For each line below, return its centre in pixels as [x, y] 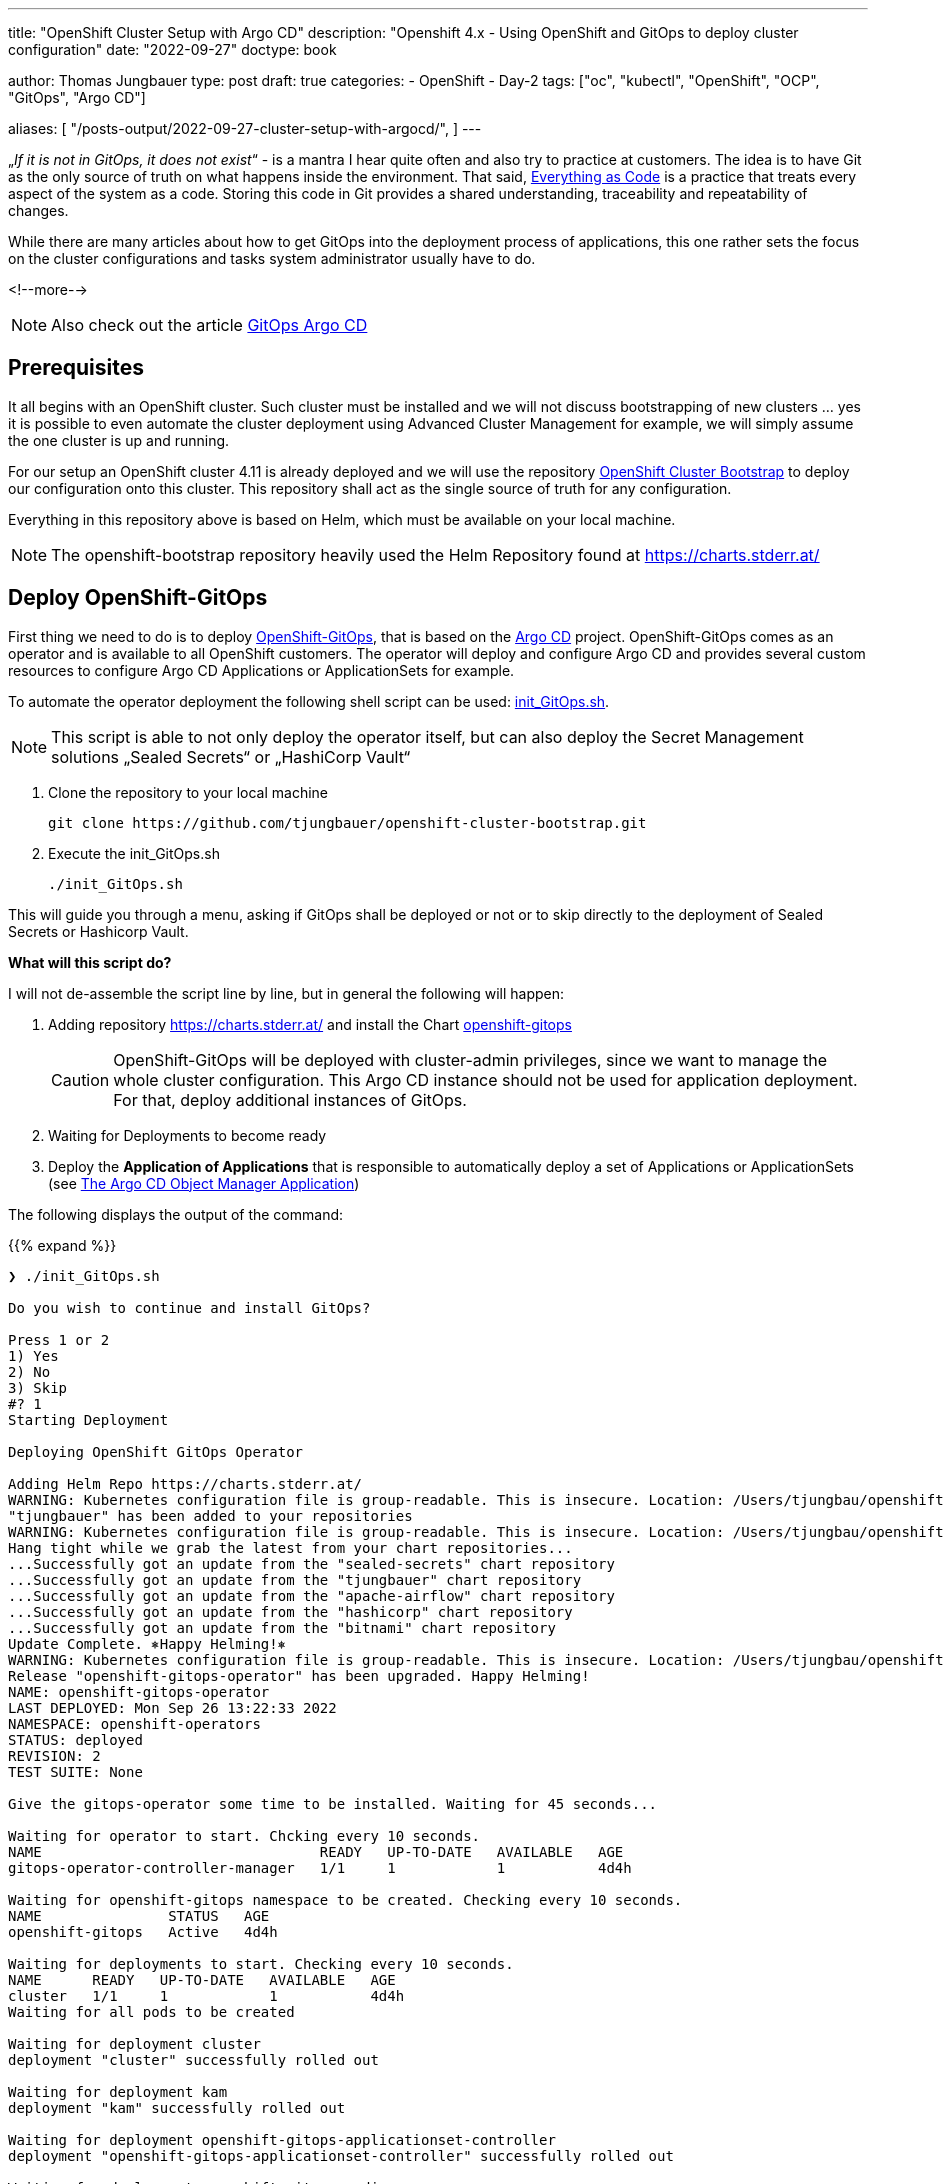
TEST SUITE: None [75, 1771]
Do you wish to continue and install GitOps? [189, 1307]
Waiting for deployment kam [118, 2091]
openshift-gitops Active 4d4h [143, 1931]
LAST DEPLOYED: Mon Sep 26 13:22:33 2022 [172, 1707]
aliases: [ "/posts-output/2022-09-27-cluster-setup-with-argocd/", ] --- [245, 128]
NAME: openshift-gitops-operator [139, 1691]
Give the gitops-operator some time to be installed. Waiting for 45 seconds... [333, 1803]
